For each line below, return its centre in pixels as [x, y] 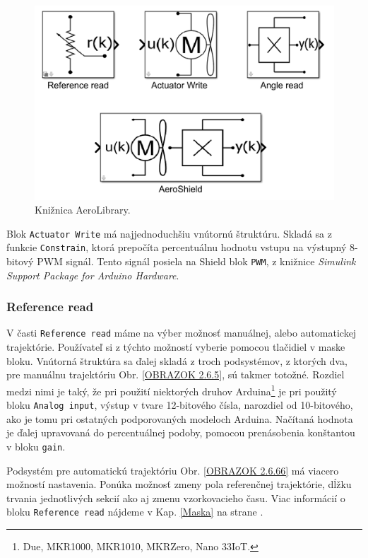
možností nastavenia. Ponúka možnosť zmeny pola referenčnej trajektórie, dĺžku [179, 484]
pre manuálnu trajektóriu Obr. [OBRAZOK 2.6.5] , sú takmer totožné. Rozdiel [176, 374]
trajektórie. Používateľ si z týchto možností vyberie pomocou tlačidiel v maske [176, 347]
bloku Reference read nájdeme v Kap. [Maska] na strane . [135, 512]
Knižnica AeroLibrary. [83, 210]
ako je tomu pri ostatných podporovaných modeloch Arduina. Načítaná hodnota [180, 418]
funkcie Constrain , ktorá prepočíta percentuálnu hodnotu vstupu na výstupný [177, 247]
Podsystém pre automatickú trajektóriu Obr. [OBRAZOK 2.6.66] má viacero [173, 470]
